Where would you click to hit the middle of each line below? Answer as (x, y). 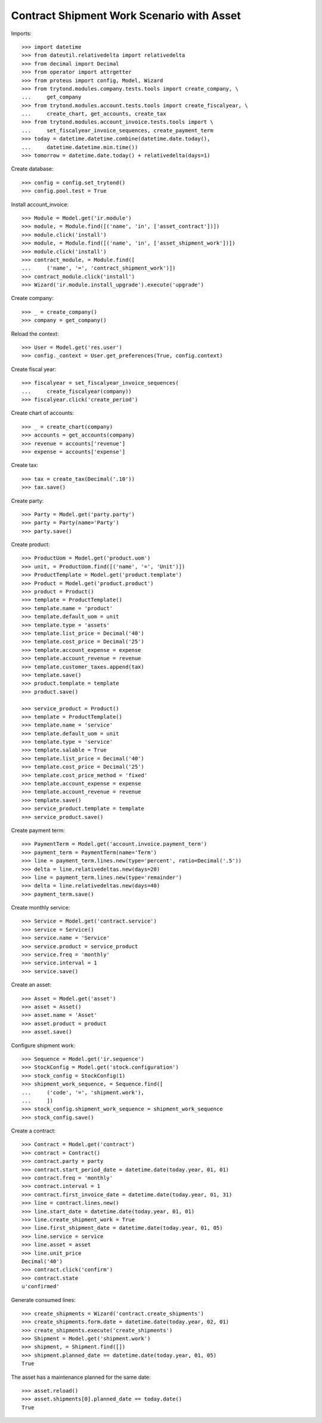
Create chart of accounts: (43, 413)
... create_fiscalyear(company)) (77, 391)
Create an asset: (31, 985)
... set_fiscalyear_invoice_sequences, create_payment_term (118, 130)
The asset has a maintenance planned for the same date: (81, 1377)
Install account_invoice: (40, 204)
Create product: (30, 545)
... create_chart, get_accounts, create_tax (94, 114)
